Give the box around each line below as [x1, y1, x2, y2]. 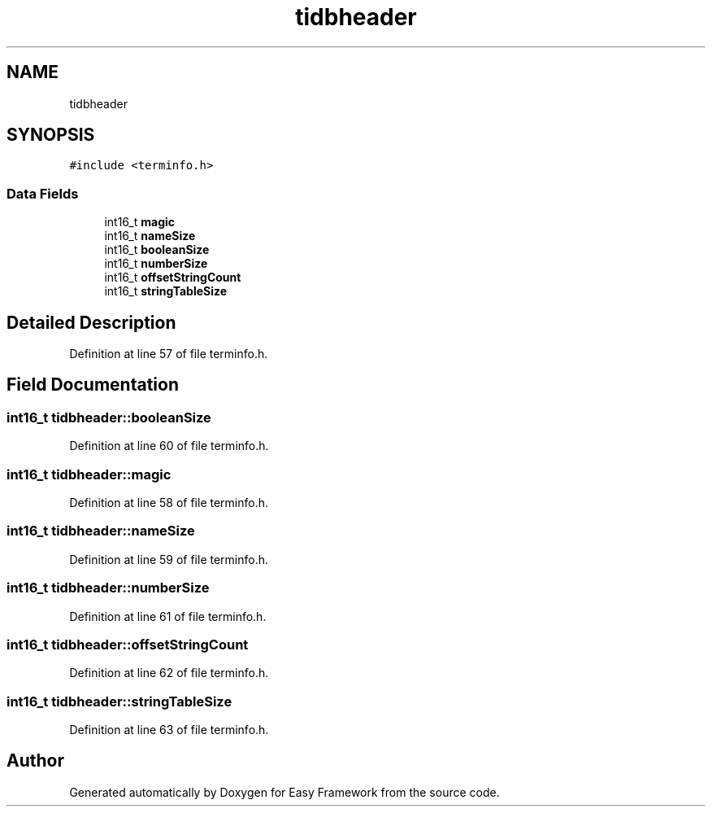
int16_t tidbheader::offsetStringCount [7, 636, 249, 653]
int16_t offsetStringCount [104, 270, 241, 285]
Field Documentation [7, 374, 179, 396]
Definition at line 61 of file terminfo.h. [69, 609, 267, 623]
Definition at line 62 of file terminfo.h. [69, 666, 269, 680]
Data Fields [7, 185, 79, 202]
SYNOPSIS [7, 125, 95, 146]
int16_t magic [104, 215, 176, 229]
